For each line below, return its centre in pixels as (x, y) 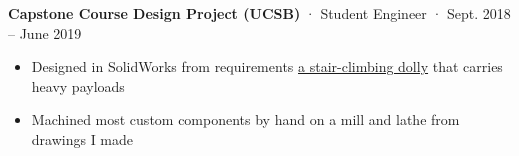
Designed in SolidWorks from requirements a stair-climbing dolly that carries (267, 66)
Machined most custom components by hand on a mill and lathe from (245, 119)
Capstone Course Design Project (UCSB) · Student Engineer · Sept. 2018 (259, 13)
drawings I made (82, 138)
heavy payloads (78, 85)
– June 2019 (45, 32)
